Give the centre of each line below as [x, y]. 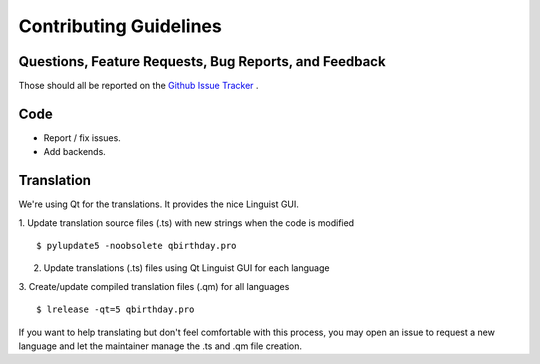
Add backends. [75, 152]
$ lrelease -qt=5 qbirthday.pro [115, 309]
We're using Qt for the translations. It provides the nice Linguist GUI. [159, 204]
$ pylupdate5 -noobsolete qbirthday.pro [136, 246]
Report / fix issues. [82, 137]
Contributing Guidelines [120, 26]
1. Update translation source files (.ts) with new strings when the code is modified [186, 222]
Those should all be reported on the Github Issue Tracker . [138, 86]
